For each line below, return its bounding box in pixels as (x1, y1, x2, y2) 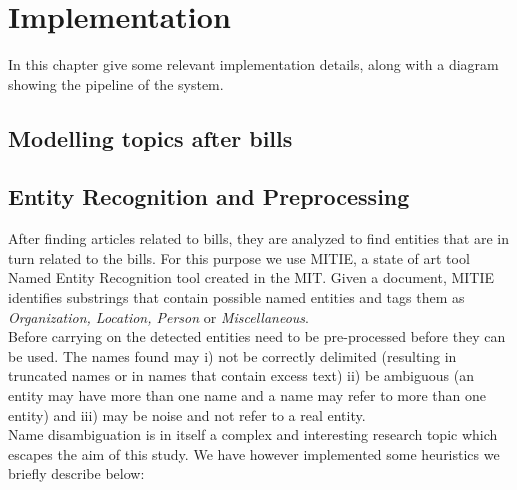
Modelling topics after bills (8, 122, 293, 153)
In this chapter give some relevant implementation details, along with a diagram (8, 54, 499, 75)
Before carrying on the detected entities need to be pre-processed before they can (8, 326, 506, 347)
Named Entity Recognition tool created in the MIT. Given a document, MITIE (8, 267, 495, 288)
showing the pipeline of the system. (8, 73, 224, 94)
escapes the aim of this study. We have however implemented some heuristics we (8, 443, 500, 464)
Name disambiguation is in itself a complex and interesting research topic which (8, 424, 498, 445)
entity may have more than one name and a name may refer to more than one (8, 385, 487, 406)
